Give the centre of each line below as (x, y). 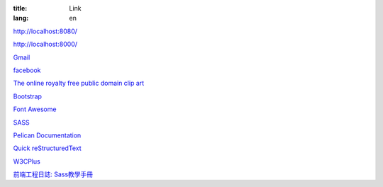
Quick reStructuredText (47, 148)
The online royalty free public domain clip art (79, 83)
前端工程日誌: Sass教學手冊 (53, 174)
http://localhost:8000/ (45, 44)
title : (20, 8)
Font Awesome (35, 109)
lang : (21, 18)
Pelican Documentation (47, 135)
